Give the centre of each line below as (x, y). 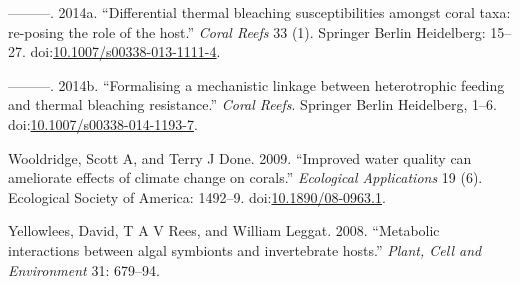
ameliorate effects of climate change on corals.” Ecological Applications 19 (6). (245, 177)
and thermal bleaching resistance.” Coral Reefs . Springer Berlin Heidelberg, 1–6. (252, 104)
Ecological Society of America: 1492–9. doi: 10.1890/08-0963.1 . (197, 196)
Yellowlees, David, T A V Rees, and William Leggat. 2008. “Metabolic (224, 230)
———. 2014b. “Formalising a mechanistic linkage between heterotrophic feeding (256, 84)
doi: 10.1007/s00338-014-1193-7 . (103, 123)
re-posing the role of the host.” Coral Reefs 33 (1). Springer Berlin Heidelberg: (247, 31)
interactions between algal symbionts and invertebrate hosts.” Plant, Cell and (245, 249)
